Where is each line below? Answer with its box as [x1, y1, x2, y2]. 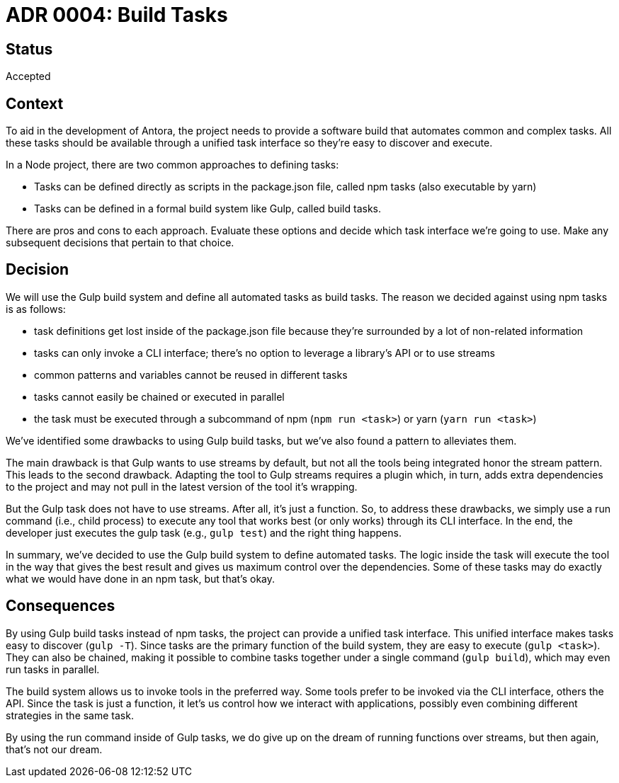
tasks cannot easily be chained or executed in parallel [34, 390, 285, 403]
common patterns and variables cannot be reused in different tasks [34, 368, 348, 381]
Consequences [6, 597, 115, 615]
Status [6, 40, 53, 58]
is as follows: [6, 302, 66, 315]
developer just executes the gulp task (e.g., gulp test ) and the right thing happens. [6, 526, 402, 539]
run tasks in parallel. [6, 663, 100, 675]
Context [6, 94, 64, 113]
